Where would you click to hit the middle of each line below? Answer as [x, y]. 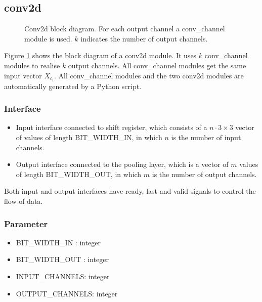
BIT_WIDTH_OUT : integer [62, 259]
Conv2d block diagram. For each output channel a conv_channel [125, 29]
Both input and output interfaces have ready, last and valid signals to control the [130, 191]
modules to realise [32, 65]
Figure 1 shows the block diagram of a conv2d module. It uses [100, 55]
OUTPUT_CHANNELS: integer [67, 293]
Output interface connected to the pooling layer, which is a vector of [122, 164]
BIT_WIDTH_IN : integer [58, 242]
